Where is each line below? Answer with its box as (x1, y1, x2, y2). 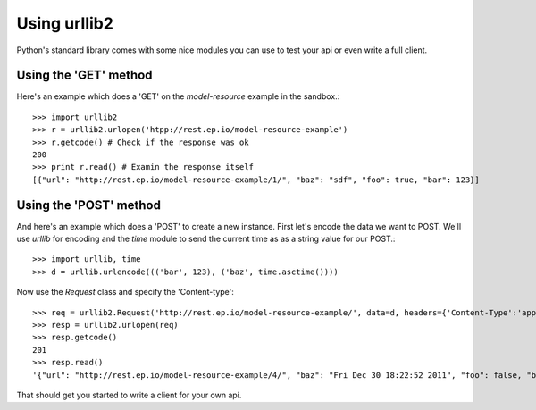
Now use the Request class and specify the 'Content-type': (16, 287, 234, 297)
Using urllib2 (16, 13, 113, 33)
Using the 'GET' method (16, 68, 153, 83)
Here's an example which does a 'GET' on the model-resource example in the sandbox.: (16, 91, 340, 102)
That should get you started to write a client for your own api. (16, 389, 242, 400)
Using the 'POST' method (16, 197, 161, 213)
